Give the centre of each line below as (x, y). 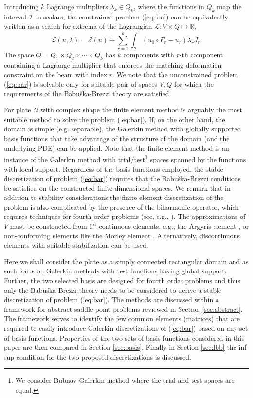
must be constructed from (48, 226)
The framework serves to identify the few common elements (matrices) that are (122, 318)
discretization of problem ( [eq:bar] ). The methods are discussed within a (111, 299)
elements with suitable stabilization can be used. (76, 245)
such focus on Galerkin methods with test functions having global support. (115, 271)
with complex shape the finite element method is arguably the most (142, 110)
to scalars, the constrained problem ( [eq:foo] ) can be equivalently (131, 16)
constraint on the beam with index (56, 74)
